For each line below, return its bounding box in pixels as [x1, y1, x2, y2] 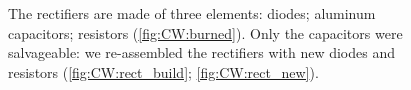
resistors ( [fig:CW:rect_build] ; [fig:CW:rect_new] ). [8, 61, 319, 82]
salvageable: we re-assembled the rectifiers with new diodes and [8, 42, 396, 63]
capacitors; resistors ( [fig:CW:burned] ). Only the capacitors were [8, 22, 403, 43]
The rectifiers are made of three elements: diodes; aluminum [8, 3, 376, 23]
